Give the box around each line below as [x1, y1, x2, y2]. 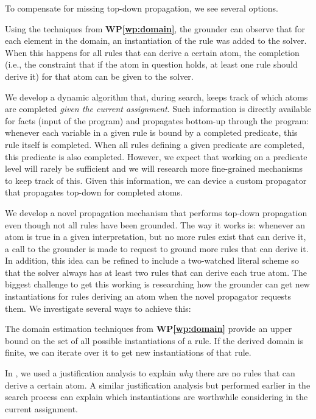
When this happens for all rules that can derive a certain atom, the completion [5, 46, 300, 58]
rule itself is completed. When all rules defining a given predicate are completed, [5, 138, 304, 150]
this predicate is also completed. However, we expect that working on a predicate [5, 150, 307, 163]
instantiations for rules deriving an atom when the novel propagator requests [5, 290, 292, 303]
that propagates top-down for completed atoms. [5, 186, 183, 199]
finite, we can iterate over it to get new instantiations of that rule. [5, 346, 251, 359]
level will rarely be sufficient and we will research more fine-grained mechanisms [5, 162, 303, 175]
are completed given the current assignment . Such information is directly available [5, 102, 311, 115]
